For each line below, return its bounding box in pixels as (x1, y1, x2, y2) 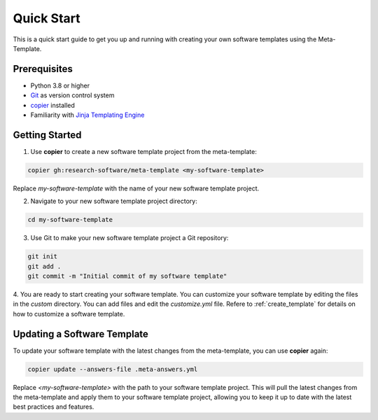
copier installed (30, 101, 75, 109)
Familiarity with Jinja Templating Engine (30, 111, 145, 119)
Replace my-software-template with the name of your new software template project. (13, 184, 259, 192)
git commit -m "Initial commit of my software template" (27, 272, 227, 280)
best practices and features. (13, 402, 94, 411)
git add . (27, 262, 62, 270)
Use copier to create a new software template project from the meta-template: (30, 147, 257, 155)
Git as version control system (30, 91, 115, 99)
